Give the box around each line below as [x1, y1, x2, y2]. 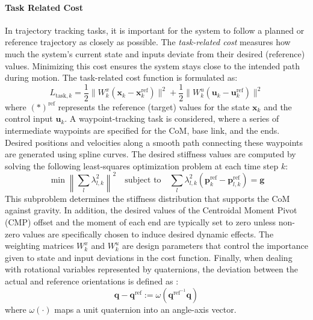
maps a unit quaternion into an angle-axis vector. [54, 303, 237, 315]
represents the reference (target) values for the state [58, 100, 250, 113]
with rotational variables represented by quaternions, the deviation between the [5, 263, 298, 275]
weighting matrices [5, 239, 74, 252]
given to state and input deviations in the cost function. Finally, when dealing [5, 251, 293, 263]
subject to [125, 175, 161, 184]
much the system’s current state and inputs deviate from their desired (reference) [5, 47, 305, 60]
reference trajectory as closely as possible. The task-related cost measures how [5, 36, 291, 48]
